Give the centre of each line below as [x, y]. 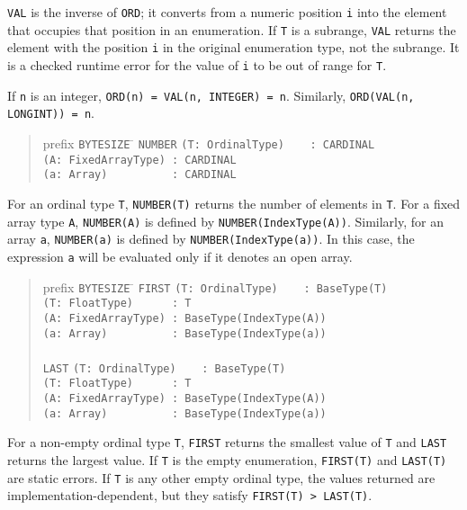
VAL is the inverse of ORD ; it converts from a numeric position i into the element [227, 12]
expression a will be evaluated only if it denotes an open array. [180, 256]
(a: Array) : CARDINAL [139, 175]
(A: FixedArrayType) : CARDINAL [139, 160]
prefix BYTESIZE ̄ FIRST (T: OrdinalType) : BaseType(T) [215, 286]
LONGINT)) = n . [51, 113]
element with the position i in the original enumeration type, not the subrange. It [233, 47]
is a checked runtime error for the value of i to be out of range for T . [197, 64]
